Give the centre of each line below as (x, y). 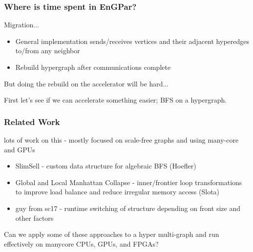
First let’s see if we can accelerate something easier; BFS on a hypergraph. (116, 100)
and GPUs (20, 149)
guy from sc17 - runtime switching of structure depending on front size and (128, 208)
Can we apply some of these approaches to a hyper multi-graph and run (112, 234)
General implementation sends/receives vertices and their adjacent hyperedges (132, 41)
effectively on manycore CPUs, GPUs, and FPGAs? (81, 243)
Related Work (32, 121)
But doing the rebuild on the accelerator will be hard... (86, 83)
